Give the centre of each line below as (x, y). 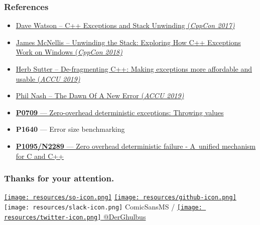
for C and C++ (40, 156)
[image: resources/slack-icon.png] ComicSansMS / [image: (103, 207)
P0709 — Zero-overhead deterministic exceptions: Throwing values (120, 112)
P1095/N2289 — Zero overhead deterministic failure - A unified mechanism (136, 146)
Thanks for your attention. (59, 178)
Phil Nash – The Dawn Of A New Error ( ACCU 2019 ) (100, 95)
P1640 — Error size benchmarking (70, 129)
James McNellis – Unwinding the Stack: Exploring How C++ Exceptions (128, 42)
